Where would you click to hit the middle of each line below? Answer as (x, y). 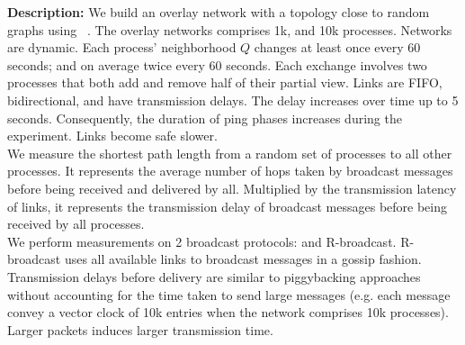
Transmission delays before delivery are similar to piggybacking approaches (214, 276)
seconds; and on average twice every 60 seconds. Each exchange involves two (217, 64)
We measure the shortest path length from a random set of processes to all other (230, 153)
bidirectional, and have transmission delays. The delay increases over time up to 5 (233, 100)
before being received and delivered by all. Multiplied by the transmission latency (232, 188)
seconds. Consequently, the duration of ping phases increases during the (205, 118)
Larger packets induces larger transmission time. (140, 329)
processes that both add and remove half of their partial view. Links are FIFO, (225, 82)
